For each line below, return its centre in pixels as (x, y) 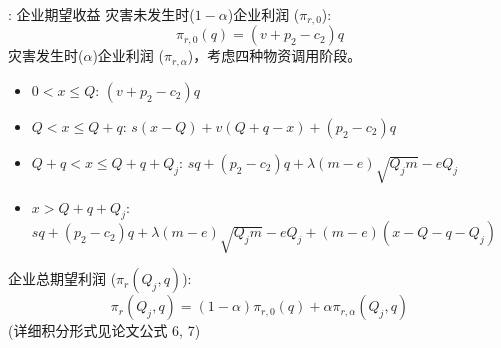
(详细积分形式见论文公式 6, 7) (104, 330)
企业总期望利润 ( (62, 278)
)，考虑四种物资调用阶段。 (274, 55)
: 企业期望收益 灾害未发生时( (101, 14)
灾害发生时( (46, 55)
